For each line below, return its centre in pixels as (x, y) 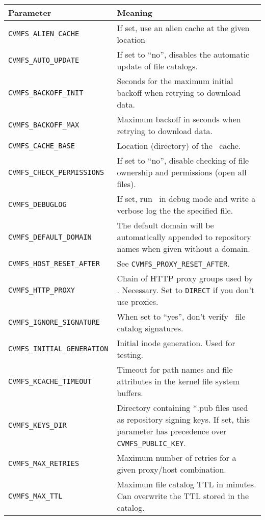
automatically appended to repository (184, 237)
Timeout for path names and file (175, 369)
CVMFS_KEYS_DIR (37, 425)
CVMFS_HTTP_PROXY (42, 290)
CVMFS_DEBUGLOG (37, 204)
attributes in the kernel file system (178, 381)
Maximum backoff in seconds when (179, 119)
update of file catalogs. (157, 66)
